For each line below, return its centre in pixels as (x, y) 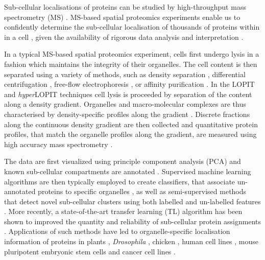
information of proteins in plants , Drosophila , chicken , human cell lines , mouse (131, 241)
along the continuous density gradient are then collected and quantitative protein (131, 124)
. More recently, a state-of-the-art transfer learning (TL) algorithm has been (123, 211)
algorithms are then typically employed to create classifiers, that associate (120, 181)
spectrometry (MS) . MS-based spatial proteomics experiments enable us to (122, 17)
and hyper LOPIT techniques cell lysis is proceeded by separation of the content (128, 94)
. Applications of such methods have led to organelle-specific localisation (117, 231)
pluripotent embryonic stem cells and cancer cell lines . (90, 251)
